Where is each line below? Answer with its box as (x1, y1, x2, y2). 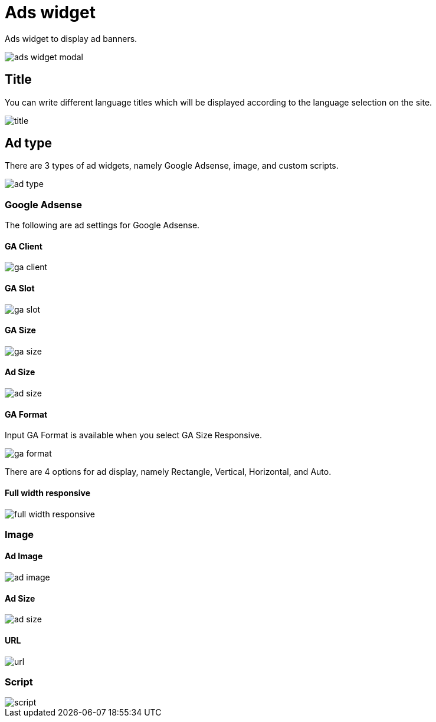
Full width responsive (5, 487, 91, 498)
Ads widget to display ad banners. (5, 33, 137, 44)
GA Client (5, 241, 42, 251)
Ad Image (5, 551, 43, 562)
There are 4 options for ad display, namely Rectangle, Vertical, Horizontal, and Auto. (5, 467, 332, 477)
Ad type (5, 136, 52, 151)
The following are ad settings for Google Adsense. (5, 220, 200, 231)
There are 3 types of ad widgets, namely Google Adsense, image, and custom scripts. (5, 160, 339, 171)
